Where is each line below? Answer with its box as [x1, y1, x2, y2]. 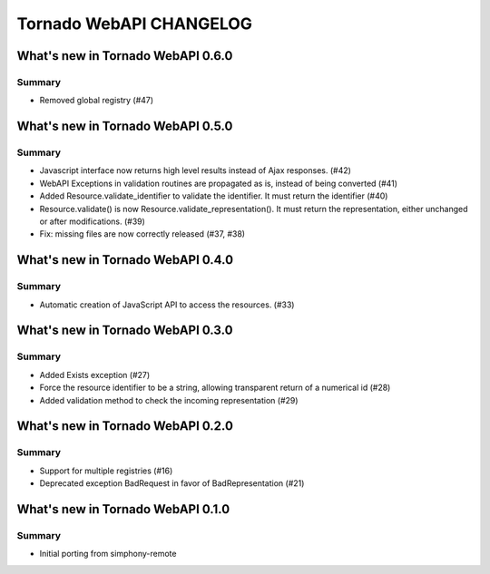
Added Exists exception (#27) [39, 369, 151, 380]
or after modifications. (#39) [39, 216, 145, 227]
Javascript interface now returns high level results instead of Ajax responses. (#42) [39, 165, 351, 176]
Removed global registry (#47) [39, 95, 154, 106]
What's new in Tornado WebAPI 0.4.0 [16, 252, 234, 268]
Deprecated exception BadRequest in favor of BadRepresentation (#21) [39, 478, 305, 489]
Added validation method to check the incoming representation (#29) [39, 394, 299, 405]
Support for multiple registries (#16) [39, 465, 173, 476]
